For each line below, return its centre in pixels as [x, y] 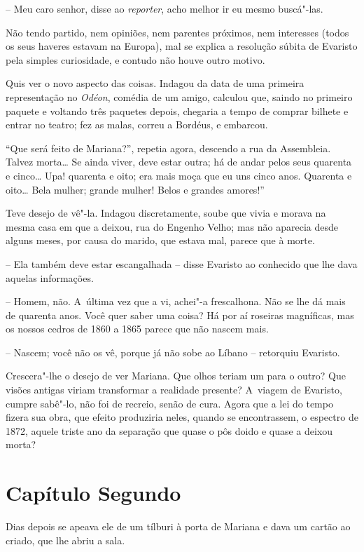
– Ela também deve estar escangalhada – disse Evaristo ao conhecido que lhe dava [182, 263]
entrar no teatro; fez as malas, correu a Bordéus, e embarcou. [137, 124]
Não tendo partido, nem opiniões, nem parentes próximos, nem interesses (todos [177, 32]
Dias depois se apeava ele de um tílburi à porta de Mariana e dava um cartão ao [178, 526]
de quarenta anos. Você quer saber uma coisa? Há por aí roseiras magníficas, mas [180, 315]
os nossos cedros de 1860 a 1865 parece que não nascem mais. [137, 329]
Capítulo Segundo [93, 493]
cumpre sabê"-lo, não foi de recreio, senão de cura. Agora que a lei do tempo [169, 403]
